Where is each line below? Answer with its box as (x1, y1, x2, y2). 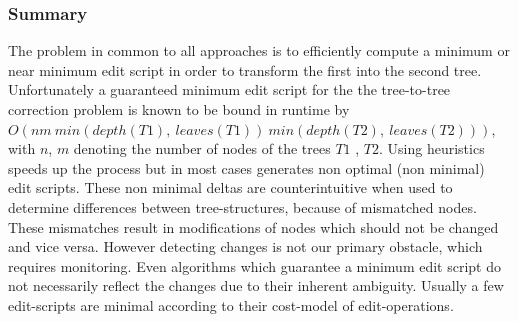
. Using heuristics (379, 138, 485, 159)
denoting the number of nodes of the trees (73, 138, 331, 159)
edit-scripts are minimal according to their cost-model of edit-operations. (8, 294, 454, 315)
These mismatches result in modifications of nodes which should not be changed (8, 216, 499, 237)
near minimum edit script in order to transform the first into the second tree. (8, 59, 482, 80)
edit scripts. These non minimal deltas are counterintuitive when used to (8, 177, 453, 198)
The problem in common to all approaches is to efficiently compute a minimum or (8, 40, 510, 61)
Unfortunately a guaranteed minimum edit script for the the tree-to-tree (8, 79, 451, 100)
